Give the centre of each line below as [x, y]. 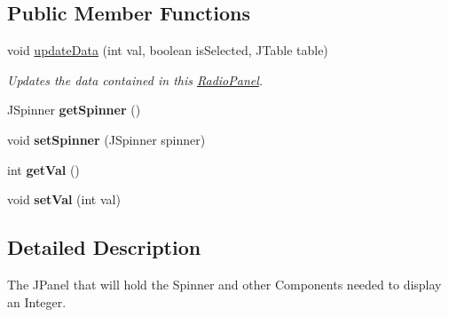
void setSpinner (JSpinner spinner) [106, 139]
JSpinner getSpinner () [74, 110]
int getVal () [43, 169]
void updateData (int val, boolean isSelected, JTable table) [168, 50]
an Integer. [37, 301]
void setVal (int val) [64, 199]
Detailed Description [104, 247]
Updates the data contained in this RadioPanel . [135, 79]
